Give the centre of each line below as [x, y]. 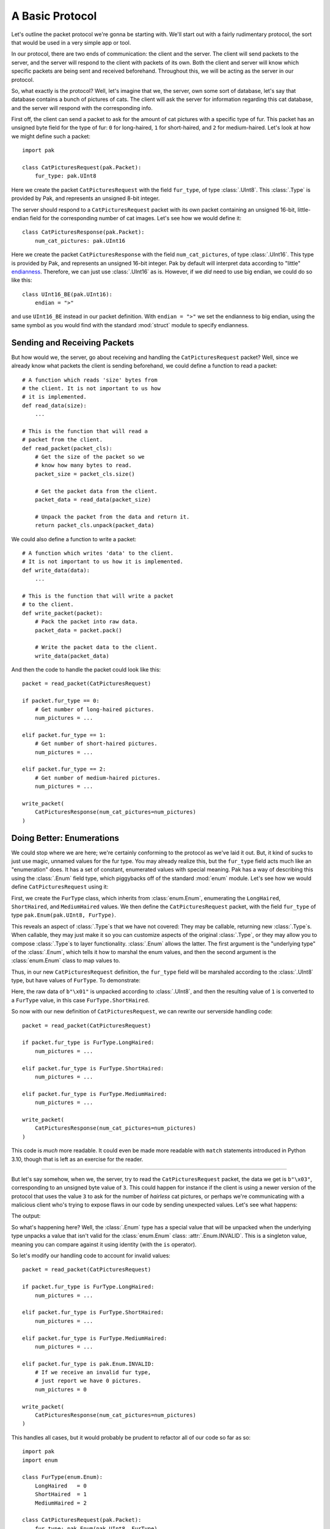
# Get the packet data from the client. [96, 491]
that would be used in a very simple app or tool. [71, 42]
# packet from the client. [63, 440]
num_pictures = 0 [61, 1389]
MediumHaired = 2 [61, 1503]
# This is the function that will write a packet [98, 596]
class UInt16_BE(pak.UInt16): [68, 294]
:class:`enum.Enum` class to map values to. [66, 961]
